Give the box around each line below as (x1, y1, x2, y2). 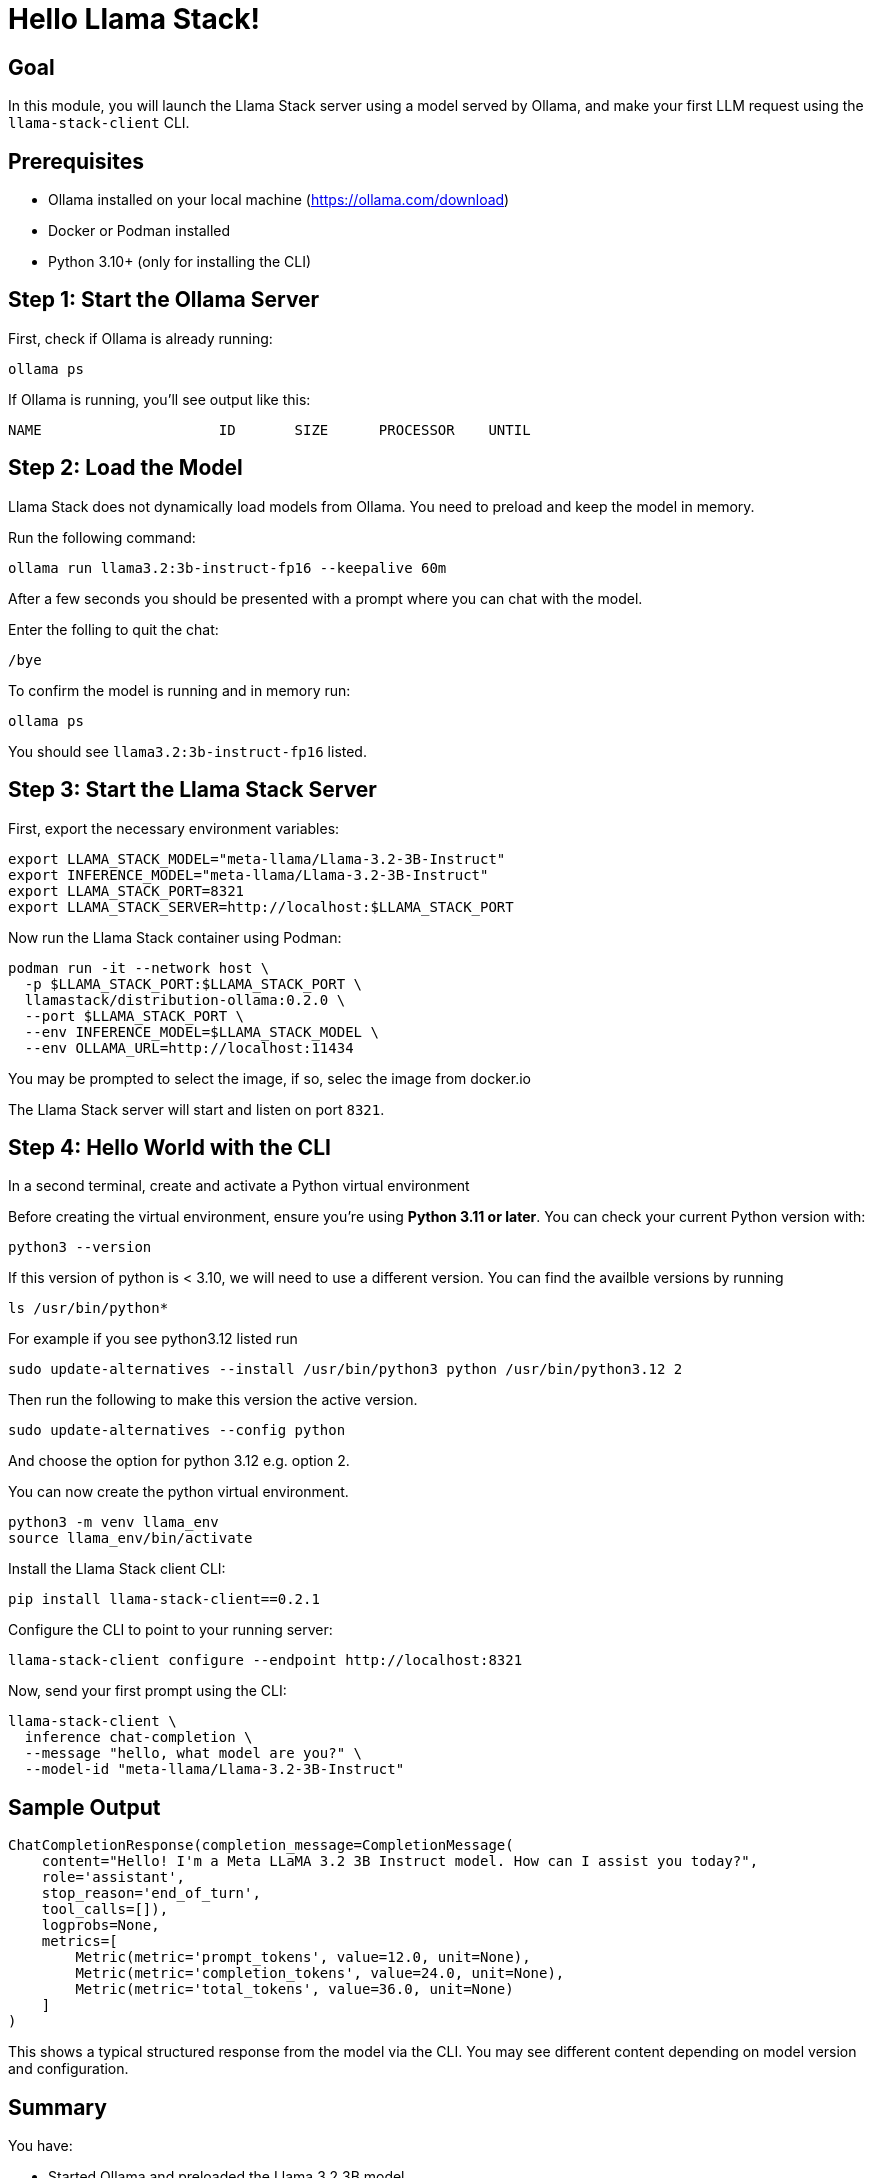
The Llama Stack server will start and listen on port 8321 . (8, 1100, 385, 1118)
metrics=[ (41, 1933, 118, 1950)
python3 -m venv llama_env (8, 1514, 219, 1531)
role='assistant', (41, 1869, 186, 1886)
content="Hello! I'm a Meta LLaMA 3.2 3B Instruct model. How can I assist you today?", (41, 1853, 759, 1870)
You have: (8, 2137, 73, 2155)
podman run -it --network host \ (8, 959, 270, 976)
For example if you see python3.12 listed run (8, 1330, 298, 1348)
